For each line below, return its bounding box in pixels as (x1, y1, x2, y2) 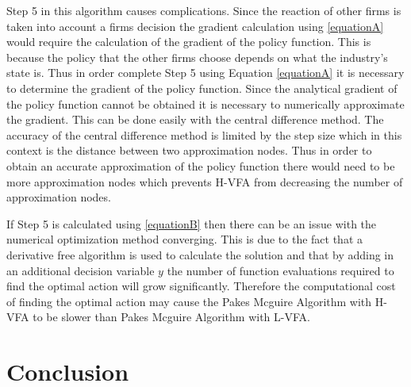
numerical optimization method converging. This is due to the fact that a (6, 231, 363, 247)
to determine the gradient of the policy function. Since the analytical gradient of (6, 79, 398, 96)
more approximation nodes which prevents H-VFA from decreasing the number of (6, 173, 403, 190)
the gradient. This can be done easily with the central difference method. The (6, 111, 384, 128)
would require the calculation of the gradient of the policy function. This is (6, 33, 371, 50)
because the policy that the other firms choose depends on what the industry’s (6, 48, 388, 65)
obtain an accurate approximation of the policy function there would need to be (6, 157, 395, 174)
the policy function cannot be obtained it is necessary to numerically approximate (6, 95, 405, 112)
